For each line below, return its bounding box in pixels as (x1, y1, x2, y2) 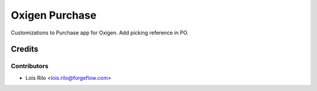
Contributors (11, 62, 49, 70)
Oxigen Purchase (11, 9, 97, 22)
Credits (11, 44, 39, 54)
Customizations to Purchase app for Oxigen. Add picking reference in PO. (11, 29, 189, 36)
